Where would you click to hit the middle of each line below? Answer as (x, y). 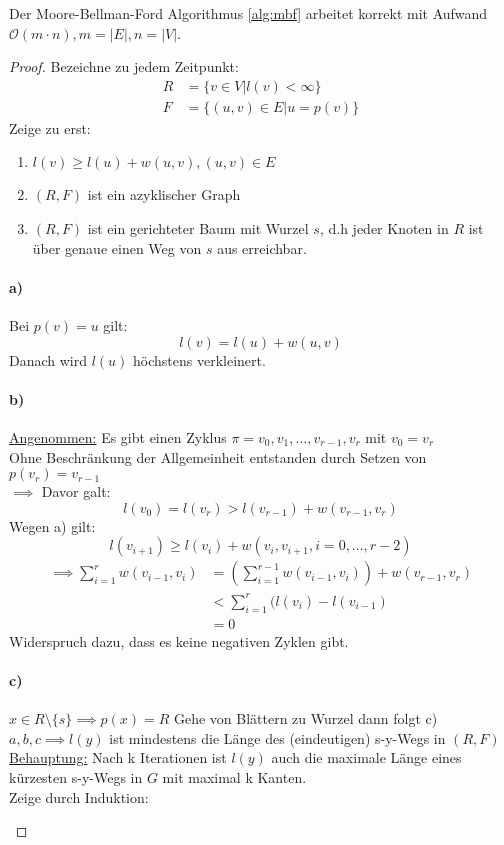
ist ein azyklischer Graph (164, 194)
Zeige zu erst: (50, 127)
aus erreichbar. (262, 247)
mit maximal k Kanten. (234, 776)
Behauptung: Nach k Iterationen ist (118, 757)
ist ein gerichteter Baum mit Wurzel (198, 228)
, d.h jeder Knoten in (384, 228)
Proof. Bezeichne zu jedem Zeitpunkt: (124, 66)
